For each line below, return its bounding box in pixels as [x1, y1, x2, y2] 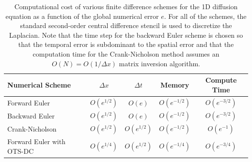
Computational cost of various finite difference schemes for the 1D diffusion [14, 1, 238, 11]
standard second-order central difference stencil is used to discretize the [20, 20, 232, 30]
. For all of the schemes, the [164, 11, 247, 21]
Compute [205, 75, 237, 85]
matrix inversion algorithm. [119, 58, 200, 68]
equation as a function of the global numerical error [5, 11, 159, 21]
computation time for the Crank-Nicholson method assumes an [32, 48, 220, 59]
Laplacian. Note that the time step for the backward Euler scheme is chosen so [9, 29, 243, 40]
